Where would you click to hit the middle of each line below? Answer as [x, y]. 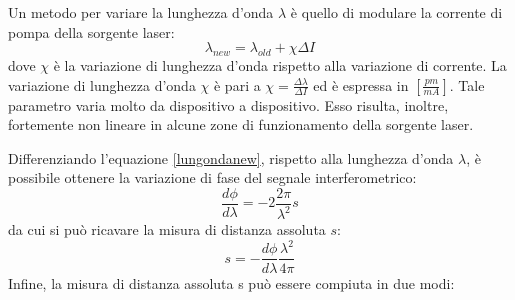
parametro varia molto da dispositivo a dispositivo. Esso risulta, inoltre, [228, 104]
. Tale [467, 84]
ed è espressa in [361, 84]
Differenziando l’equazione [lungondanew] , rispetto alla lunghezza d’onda [231, 157]
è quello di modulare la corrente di [396, 12]
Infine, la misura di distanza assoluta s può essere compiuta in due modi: [231, 282]
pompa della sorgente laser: [91, 31]
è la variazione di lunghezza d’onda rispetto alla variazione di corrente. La [280, 64]
